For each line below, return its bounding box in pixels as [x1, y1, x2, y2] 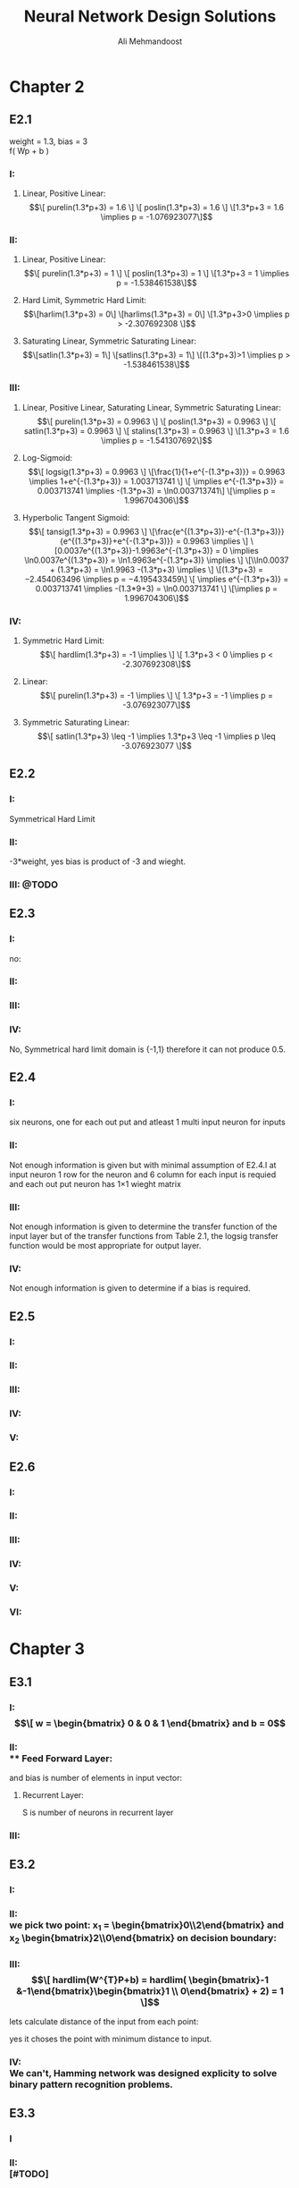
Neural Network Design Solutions [23, 6, 277, 27]
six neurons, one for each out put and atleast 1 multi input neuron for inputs [9, 1116, 286, 1128]
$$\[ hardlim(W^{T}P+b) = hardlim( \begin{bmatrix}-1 [30, 1973, 270, 1986]
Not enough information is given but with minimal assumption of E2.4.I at [9, 1159, 277, 1170]
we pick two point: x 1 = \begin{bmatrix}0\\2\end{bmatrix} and [9, 1919, 284, 1933]
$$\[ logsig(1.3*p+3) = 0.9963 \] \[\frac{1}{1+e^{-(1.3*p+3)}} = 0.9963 [28, 466, 286, 477]
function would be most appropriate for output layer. [9, 1240, 202, 1251]
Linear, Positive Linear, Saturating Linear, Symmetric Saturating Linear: [21, 402, 281, 412]
